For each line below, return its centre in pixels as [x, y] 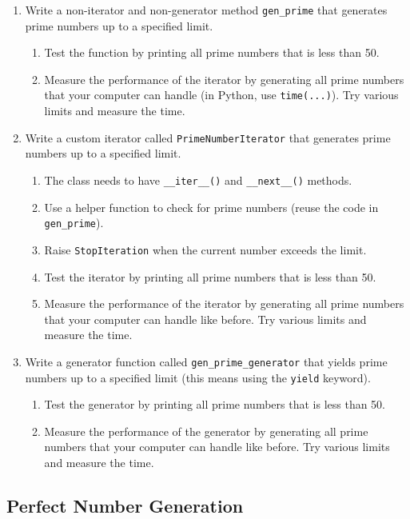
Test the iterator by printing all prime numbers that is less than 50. [210, 276]
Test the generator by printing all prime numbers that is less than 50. [215, 404]
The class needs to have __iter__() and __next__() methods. [198, 180]
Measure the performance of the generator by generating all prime [206, 431]
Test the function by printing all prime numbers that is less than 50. [212, 52]
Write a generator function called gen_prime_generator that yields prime [206, 361]
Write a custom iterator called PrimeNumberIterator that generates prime [208, 137]
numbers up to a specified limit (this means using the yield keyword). [198, 377]
